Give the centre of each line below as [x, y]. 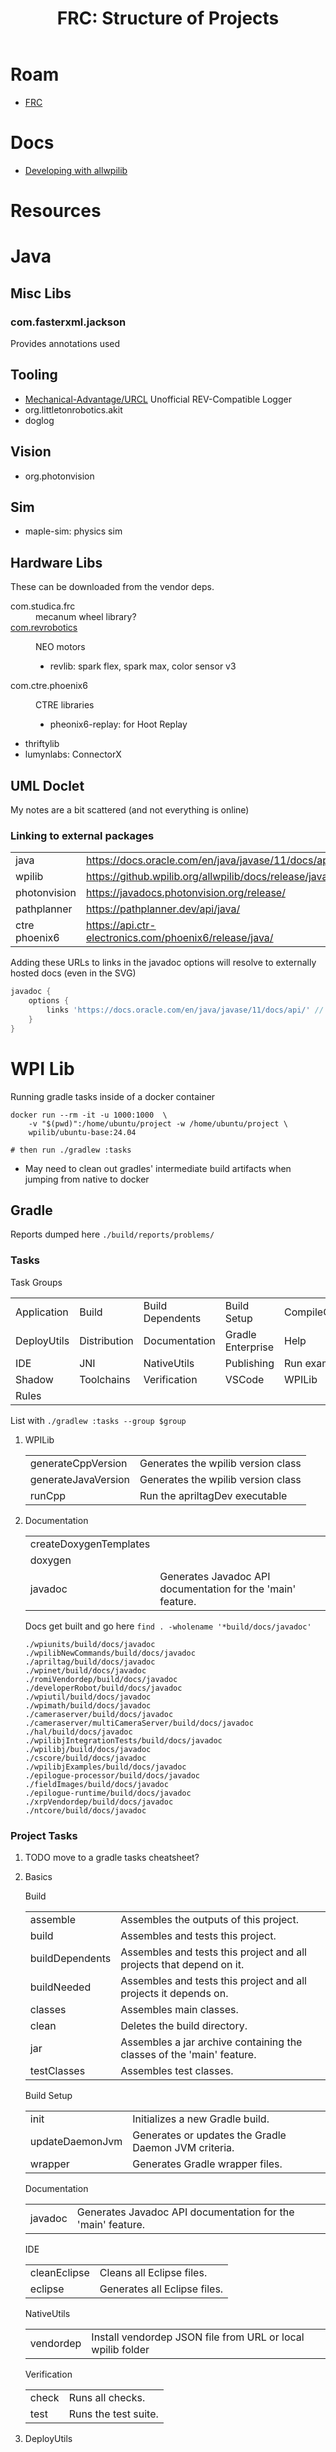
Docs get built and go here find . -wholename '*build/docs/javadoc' [168, 1626]
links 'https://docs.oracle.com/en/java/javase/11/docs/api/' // [185, 1010]
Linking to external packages [82, 835]
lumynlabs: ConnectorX [73, 754]
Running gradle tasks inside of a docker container [113, 1096]
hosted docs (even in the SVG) [73, 973]
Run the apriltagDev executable [213, 1495]
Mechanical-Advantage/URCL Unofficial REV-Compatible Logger [158, 399]
